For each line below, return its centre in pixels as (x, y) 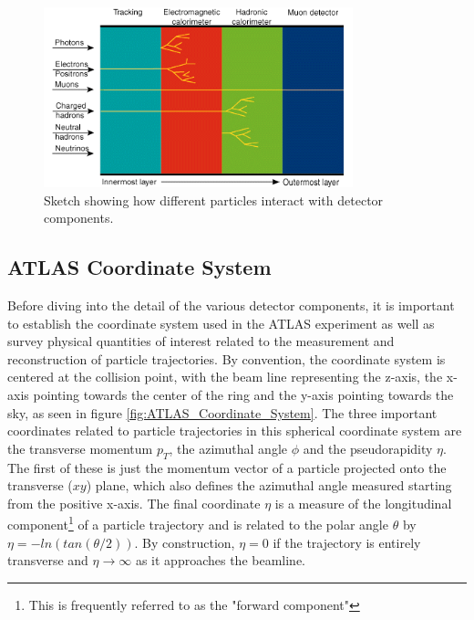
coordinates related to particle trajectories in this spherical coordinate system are (235, 431)
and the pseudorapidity (368, 448)
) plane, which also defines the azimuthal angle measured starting (269, 485)
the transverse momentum (80, 448)
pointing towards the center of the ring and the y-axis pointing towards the (243, 395)
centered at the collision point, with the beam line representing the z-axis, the (225, 377)
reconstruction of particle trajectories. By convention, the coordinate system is (227, 358)
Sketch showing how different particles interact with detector (214, 200)
